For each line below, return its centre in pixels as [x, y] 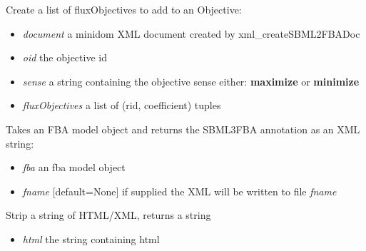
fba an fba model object [74, 167]
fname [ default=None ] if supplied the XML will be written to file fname [179, 191]
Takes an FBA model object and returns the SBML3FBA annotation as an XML [183, 129]
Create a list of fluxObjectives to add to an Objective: [124, 9]
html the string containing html [91, 239]
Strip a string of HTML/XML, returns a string [108, 215]
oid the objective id [65, 57]
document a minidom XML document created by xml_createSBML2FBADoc [191, 33]
